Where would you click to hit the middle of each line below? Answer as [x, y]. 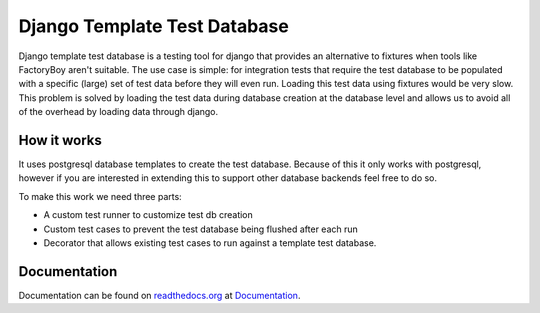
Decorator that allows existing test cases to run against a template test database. [210, 242]
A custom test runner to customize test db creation [148, 215]
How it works [60, 140]
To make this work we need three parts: [100, 196]
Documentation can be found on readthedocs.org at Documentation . [159, 295]
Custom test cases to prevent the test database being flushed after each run [201, 229]
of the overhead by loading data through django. [118, 112]
